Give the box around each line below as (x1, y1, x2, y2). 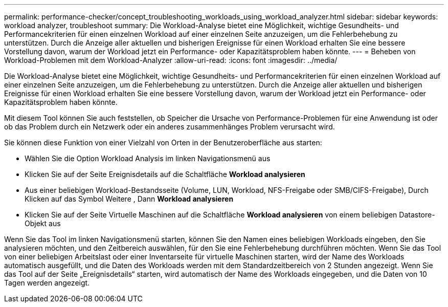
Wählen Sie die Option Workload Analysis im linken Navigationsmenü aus (25, 154, 271, 163)
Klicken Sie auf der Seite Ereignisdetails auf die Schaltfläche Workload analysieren (25, 170, 305, 179)
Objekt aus (25, 219, 61, 228)
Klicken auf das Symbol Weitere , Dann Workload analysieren (25, 194, 234, 203)
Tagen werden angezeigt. (4, 278, 90, 287)
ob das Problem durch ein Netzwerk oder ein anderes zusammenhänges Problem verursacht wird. (4, 122, 335, 131)
